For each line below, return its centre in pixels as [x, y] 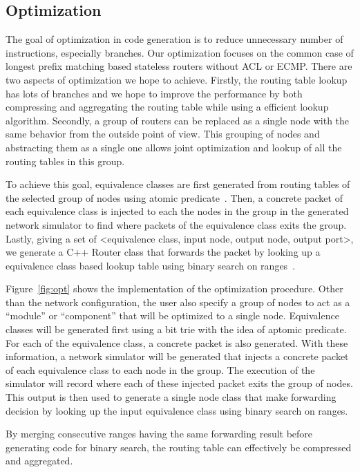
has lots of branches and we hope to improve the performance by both [154, 93]
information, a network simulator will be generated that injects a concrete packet [177, 356]
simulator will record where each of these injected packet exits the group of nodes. [179, 383]
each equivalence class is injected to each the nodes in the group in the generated [177, 211]
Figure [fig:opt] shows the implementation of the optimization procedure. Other [174, 289]
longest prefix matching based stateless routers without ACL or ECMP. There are [179, 66]
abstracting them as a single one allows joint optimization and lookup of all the [174, 147]
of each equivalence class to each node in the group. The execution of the [160, 369]
